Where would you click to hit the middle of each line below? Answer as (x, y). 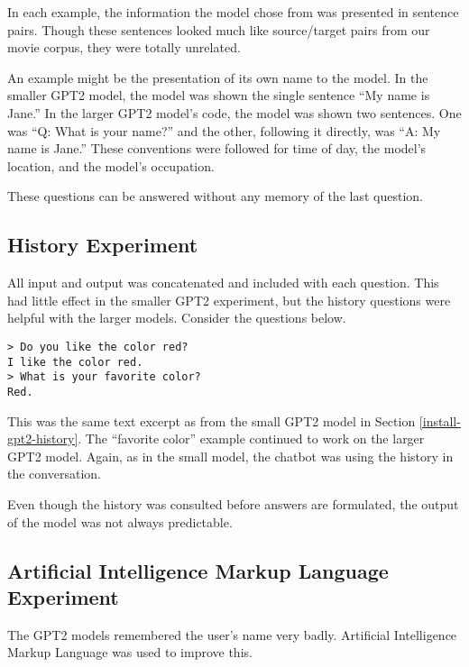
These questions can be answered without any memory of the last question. (215, 196)
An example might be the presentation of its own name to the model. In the (218, 77)
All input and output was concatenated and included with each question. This (223, 283)
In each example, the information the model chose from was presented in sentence (233, 12)
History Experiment (103, 245)
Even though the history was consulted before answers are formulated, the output (233, 503)
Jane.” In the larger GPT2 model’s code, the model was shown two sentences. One (234, 112)
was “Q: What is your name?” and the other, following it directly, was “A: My (224, 130)
